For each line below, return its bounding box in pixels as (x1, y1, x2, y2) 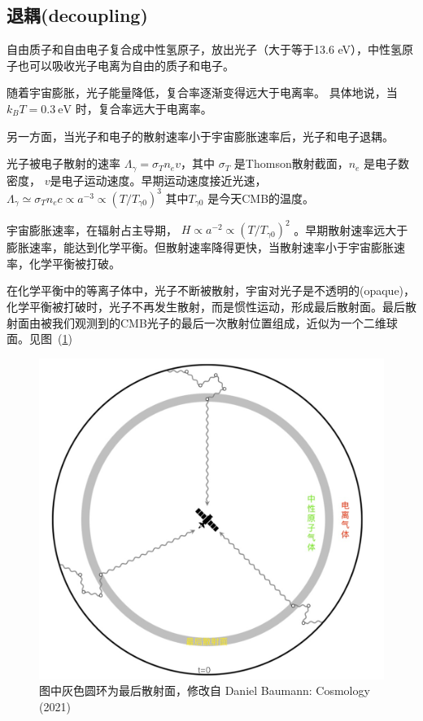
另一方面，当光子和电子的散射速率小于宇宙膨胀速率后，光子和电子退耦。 (7, 127, 394, 144)
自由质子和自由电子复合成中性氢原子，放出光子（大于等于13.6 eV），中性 (7, 41, 391, 58)
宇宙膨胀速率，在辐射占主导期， (7, 221, 177, 238)
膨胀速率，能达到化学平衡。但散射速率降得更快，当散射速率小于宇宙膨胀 (7, 239, 394, 256)
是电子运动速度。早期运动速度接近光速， (50, 171, 267, 188)
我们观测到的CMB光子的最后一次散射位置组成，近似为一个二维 (51, 314, 386, 331)
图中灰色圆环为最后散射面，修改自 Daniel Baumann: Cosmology (39, 682, 370, 699)
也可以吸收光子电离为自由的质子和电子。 (17, 56, 234, 73)
